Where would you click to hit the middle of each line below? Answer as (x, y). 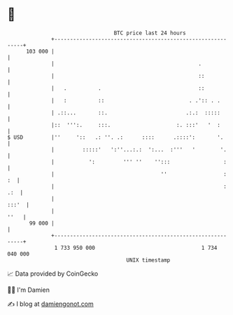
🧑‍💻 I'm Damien (29, 290)
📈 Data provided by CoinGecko (53, 274)
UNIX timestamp (148, 260)
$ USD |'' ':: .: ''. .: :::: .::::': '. (115, 137)
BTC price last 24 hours (150, 33)
